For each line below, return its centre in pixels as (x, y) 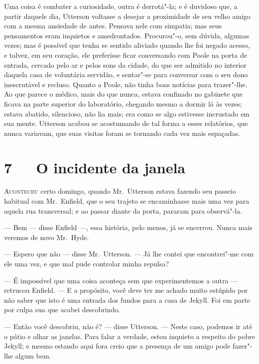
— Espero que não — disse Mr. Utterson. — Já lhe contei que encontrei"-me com (129, 254)
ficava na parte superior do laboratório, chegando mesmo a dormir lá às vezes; (123, 103)
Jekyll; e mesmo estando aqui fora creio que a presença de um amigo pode (117, 346)
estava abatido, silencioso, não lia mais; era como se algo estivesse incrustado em (127, 113)
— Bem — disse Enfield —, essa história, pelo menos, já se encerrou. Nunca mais (128, 227)
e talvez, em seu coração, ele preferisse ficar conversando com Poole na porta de (126, 55)
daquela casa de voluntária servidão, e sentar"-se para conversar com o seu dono (126, 74)
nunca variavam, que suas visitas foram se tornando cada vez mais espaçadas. (122, 133)
